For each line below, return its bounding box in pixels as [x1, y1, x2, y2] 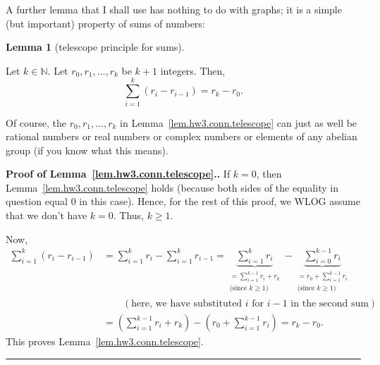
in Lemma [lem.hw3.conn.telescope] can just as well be [120, 115, 357, 130]
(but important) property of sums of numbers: [6, 16, 205, 30]
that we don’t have [6, 208, 87, 223]
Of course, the [6, 115, 67, 130]
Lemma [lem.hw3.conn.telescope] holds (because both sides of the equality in [6, 180, 338, 194]
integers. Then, [160, 63, 226, 78]
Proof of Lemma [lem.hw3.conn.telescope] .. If [6, 166, 231, 181]
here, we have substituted [131, 298, 243, 309]
